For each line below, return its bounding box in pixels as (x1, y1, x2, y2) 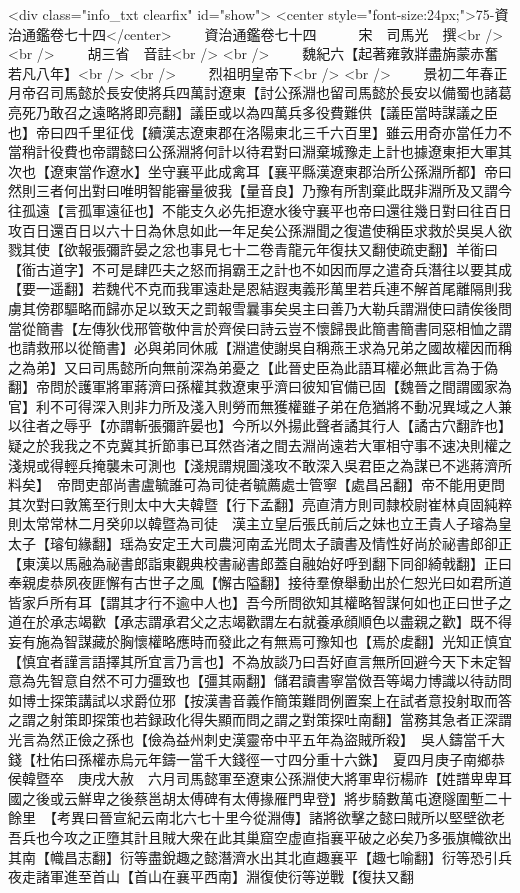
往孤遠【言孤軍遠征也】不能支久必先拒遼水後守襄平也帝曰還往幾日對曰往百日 (8, 199, 512, 220)
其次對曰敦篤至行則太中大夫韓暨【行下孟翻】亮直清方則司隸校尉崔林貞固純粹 (8, 493, 512, 514)
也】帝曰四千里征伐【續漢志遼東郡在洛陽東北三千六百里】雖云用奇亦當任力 (8, 121, 498, 142)
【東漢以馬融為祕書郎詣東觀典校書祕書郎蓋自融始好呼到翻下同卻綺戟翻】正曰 (8, 552, 512, 573)
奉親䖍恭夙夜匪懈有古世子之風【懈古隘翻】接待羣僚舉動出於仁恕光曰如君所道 (8, 572, 512, 593)
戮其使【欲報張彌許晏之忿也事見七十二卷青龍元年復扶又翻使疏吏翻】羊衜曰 (8, 239, 498, 260)
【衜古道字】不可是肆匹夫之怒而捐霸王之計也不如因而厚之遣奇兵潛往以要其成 (8, 258, 512, 279)
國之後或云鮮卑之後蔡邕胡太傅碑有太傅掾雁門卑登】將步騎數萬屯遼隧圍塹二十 (8, 787, 512, 808)
